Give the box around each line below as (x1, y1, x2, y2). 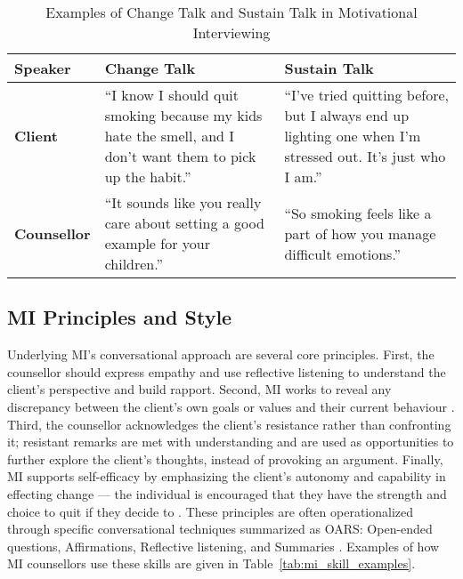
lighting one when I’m (284, 125, 421, 146)
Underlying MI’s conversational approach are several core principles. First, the (7, 345, 435, 364)
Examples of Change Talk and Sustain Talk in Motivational (45, 2, 418, 22)
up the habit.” (104, 166, 191, 187)
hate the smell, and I (104, 125, 235, 146)
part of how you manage (284, 222, 436, 244)
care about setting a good (104, 213, 264, 233)
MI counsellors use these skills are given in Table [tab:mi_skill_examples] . (7, 554, 416, 573)
